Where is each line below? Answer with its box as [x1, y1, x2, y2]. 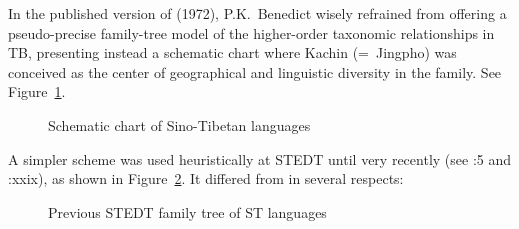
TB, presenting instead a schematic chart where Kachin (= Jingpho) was [8, 42, 457, 63]
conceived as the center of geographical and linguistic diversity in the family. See [8, 61, 502, 82]
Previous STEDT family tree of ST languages [48, 201, 327, 222]
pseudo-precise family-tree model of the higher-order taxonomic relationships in [8, 22, 495, 43]
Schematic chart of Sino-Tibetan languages [48, 114, 311, 135]
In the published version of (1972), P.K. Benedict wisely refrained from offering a [8, 3, 507, 23]
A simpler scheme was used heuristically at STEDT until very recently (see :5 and [8, 148, 512, 169]
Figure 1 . [8, 81, 66, 102]
